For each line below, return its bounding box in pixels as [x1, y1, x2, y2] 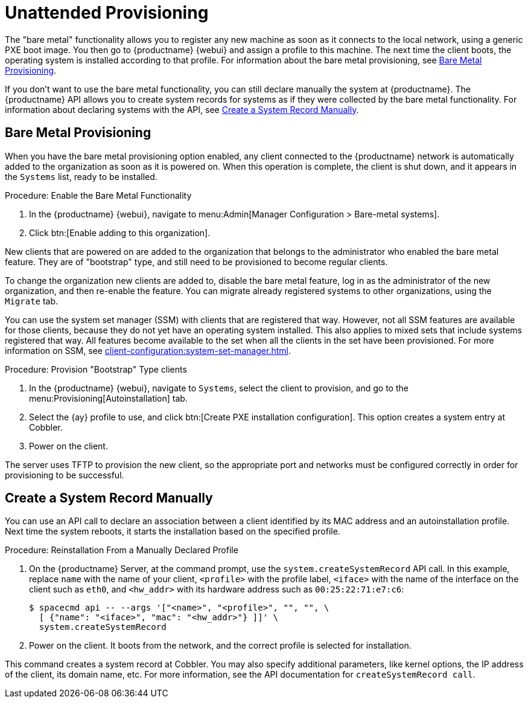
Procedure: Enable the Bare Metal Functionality [5, 190, 192, 201]
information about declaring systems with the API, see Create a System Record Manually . [5, 104, 359, 115]
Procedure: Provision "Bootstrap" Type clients [5, 364, 187, 374]
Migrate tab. [5, 295, 59, 306]
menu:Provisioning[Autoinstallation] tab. [29, 393, 188, 403]
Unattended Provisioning [5, 2, 209, 23]
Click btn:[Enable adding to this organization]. [29, 227, 211, 238]
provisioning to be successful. [5, 469, 124, 480]
